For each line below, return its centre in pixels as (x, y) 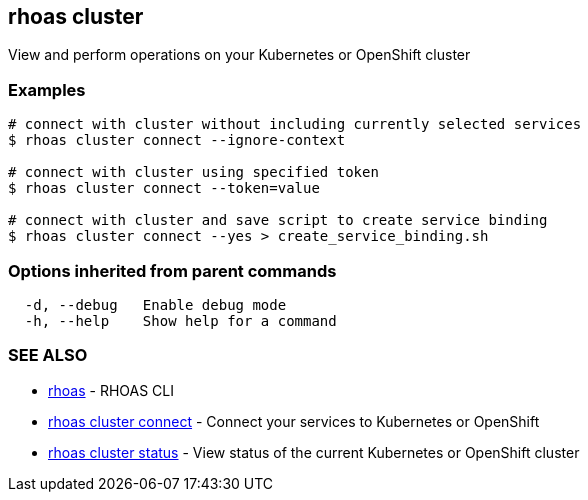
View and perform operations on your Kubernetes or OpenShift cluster (239, 55)
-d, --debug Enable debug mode (155, 304)
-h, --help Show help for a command (180, 320)
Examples (47, 89)
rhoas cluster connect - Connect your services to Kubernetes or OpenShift (294, 421)
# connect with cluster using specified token (193, 172)
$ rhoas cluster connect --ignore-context (177, 140)
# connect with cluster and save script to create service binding (278, 220)
